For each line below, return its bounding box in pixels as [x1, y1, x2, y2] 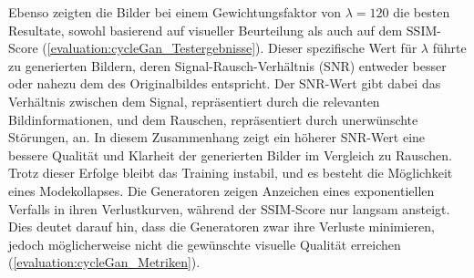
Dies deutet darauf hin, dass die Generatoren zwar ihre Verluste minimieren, [8, 217, 435, 236]
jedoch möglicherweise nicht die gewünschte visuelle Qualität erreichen [8, 234, 401, 253]
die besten [393, 3, 450, 21]
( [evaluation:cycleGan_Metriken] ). [8, 252, 201, 272]
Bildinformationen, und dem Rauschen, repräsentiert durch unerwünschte [8, 109, 418, 129]
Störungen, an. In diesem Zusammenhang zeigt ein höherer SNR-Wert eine [8, 128, 426, 147]
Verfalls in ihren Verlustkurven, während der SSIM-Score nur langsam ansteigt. [8, 199, 450, 218]
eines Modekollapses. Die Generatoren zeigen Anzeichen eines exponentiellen [8, 180, 435, 200]
